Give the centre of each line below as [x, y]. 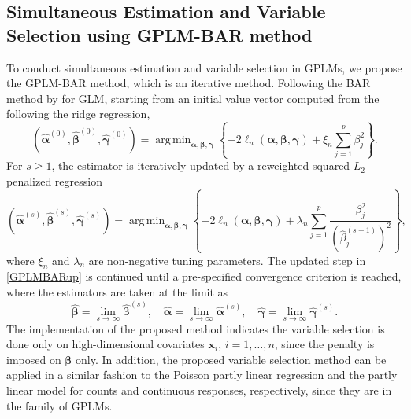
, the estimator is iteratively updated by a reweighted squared [201, 165]
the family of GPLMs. [59, 405]
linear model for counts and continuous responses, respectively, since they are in [199, 390]
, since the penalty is [324, 344]
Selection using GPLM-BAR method [159, 34]
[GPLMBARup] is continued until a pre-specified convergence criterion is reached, [204, 276]
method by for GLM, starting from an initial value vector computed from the [193, 98]
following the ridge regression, [78, 114]
